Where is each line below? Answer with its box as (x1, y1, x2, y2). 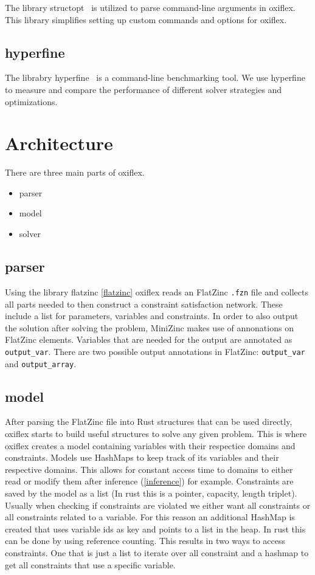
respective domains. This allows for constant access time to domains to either (5, 463, 293, 475)
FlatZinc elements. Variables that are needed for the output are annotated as (5, 333, 292, 346)
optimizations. (5, 95, 58, 108)
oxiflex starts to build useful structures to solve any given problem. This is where (5, 427, 307, 440)
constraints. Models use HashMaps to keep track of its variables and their (5, 451, 279, 464)
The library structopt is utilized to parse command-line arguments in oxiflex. (5, 1, 296, 13)
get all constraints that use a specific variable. (5, 558, 176, 571)
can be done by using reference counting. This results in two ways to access (5, 534, 286, 547)
